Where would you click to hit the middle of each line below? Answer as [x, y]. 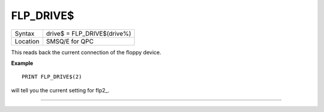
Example [22, 63]
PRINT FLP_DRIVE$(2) [52, 77]
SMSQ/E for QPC [70, 41]
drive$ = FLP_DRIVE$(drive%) [88, 33]
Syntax [25, 33]
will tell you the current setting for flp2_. [60, 90]
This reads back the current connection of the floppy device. [86, 52]
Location [27, 41]
